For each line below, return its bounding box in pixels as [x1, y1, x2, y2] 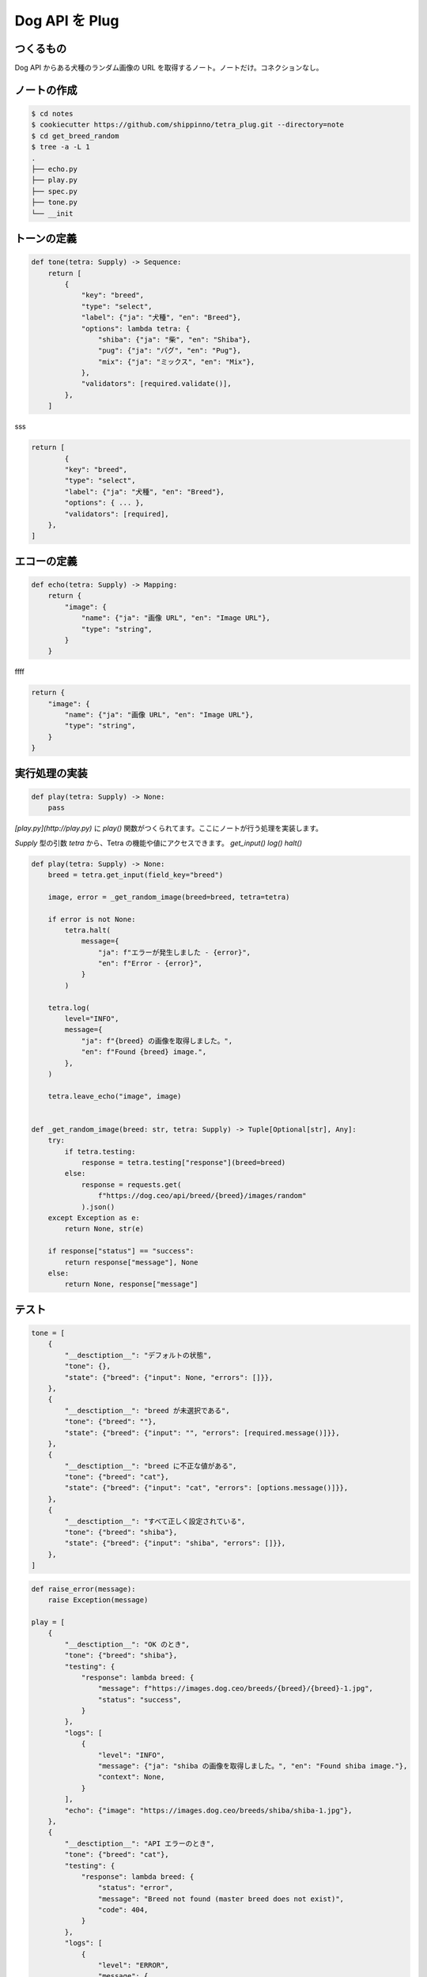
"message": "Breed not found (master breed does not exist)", [97, 1894, 344, 1903]
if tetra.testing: [64, 1147, 136, 1156]
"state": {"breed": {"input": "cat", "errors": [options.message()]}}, [64, 1484, 349, 1492]
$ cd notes [31, 109, 74, 119]
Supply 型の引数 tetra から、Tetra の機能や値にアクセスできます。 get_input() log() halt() [14, 838, 303, 848]
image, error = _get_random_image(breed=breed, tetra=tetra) [47, 892, 290, 902]
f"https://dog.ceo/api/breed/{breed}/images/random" [97, 1191, 307, 1200]
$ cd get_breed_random [31, 131, 119, 140]
